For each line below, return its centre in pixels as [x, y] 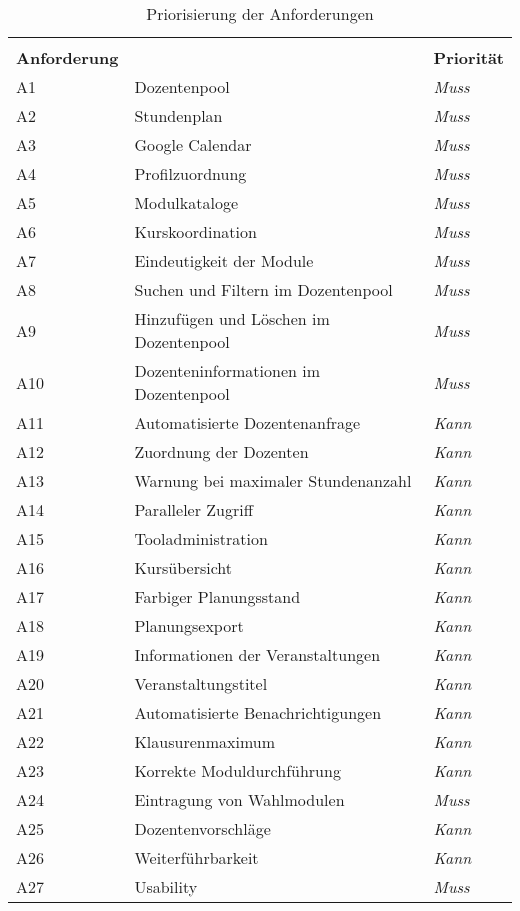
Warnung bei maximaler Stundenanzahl [273, 480]
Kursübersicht [183, 567]
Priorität [468, 57]
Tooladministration [201, 538]
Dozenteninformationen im [227, 370]
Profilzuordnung [190, 173]
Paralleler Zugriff [194, 509]
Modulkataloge [186, 202]
